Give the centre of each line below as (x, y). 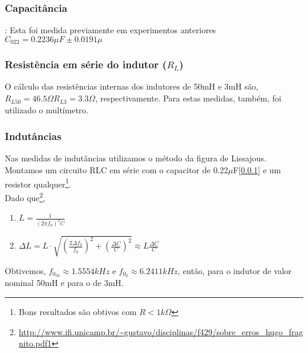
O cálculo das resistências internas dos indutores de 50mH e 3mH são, (132, 86)
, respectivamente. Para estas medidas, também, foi (188, 98)
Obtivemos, (25, 270)
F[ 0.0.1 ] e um (257, 170)
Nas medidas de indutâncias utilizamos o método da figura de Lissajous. (136, 158)
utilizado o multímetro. (47, 109)
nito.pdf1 (35, 343)
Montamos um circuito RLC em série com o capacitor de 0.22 (117, 170)
